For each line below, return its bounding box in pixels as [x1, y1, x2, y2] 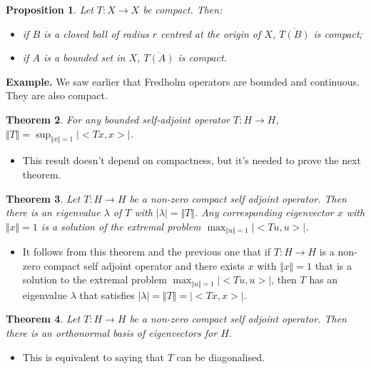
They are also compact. [6, 88, 108, 103]
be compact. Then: [143, 2, 223, 16]
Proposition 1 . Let [6, 2, 93, 16]
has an [309, 272, 338, 287]
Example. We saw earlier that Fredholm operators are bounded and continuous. [6, 74, 360, 89]
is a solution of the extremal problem [41, 218, 201, 233]
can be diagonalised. [176, 349, 265, 364]
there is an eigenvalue [6, 205, 101, 220]
